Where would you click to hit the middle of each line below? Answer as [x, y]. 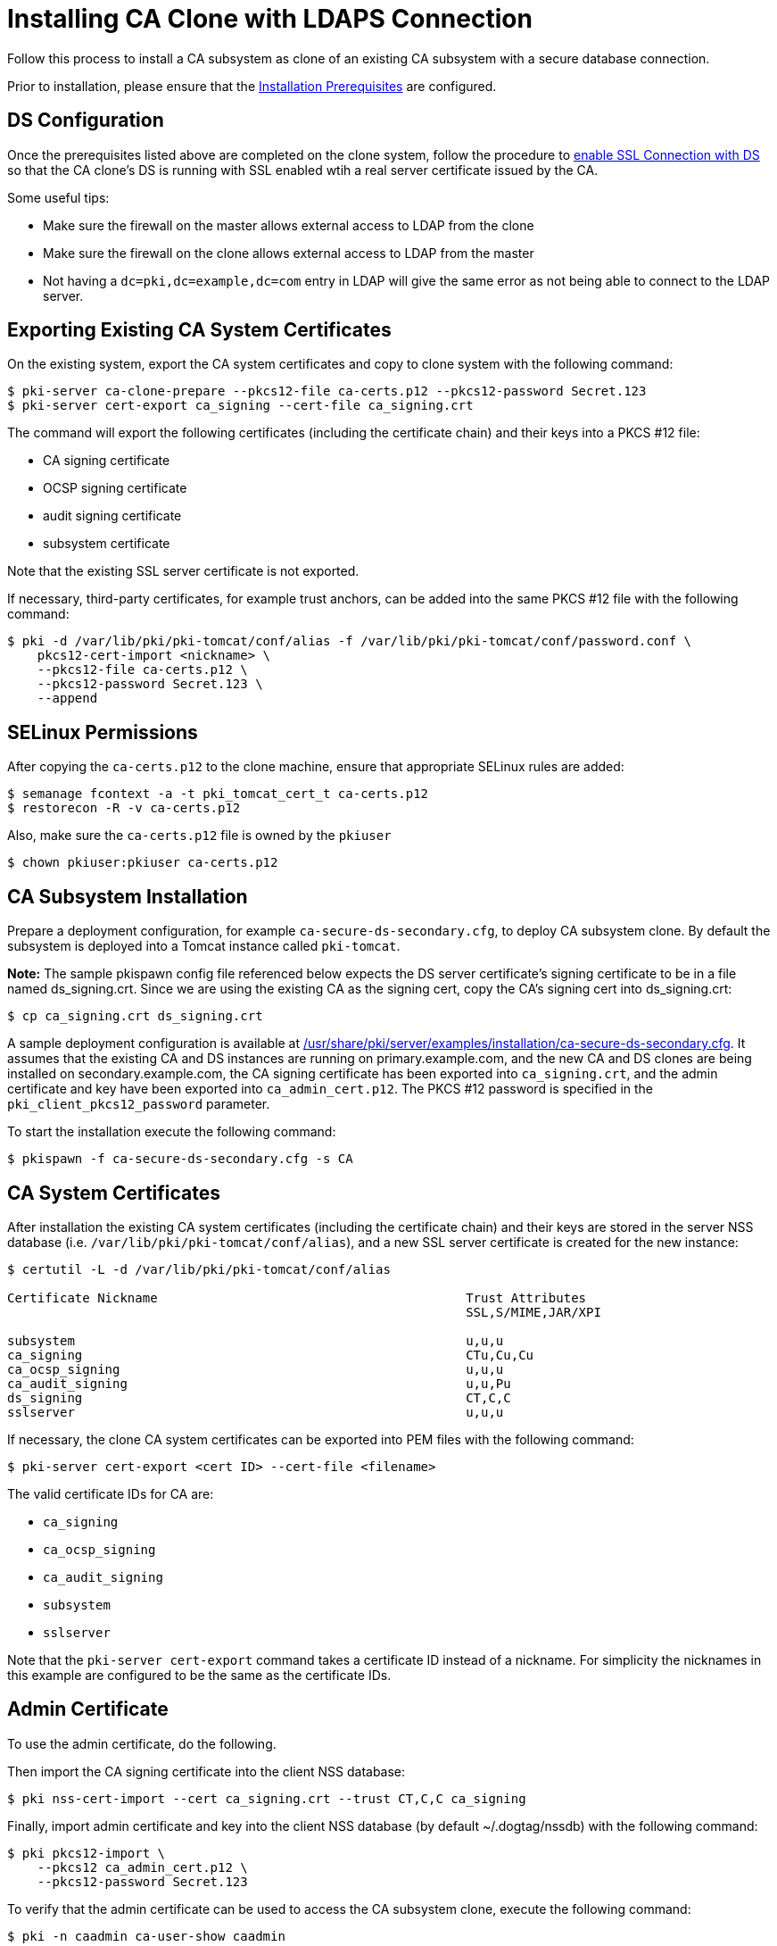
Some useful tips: [58, 197]
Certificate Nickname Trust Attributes [297, 1297]
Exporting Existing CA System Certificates [199, 330]
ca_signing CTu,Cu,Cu [271, 1355]
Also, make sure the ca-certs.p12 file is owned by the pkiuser [199, 836]
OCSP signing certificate [115, 488]
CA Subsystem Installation [128, 896]
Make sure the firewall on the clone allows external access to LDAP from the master [289, 253]
